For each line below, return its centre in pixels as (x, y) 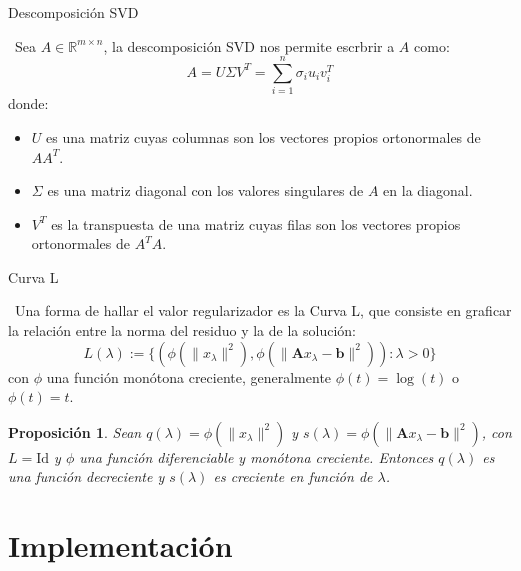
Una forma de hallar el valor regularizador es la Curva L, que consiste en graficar (263, 310)
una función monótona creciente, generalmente (189, 376)
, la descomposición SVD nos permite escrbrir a (249, 45)
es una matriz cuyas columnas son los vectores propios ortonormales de (263, 136)
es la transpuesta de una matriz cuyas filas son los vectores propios (256, 223)
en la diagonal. (428, 190)
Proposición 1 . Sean (75, 431)
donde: (28, 103)
